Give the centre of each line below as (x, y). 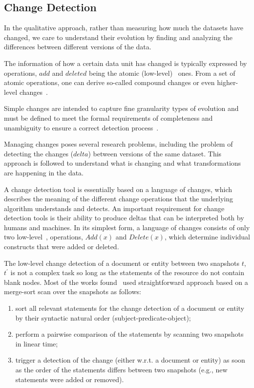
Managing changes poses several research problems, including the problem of (118, 144)
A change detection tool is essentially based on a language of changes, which (118, 189)
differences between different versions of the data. (78, 47)
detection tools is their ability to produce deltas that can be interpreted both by (124, 218)
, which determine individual (207, 237)
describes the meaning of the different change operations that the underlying (119, 199)
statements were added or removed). (70, 379)
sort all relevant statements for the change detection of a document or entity (130, 308)
